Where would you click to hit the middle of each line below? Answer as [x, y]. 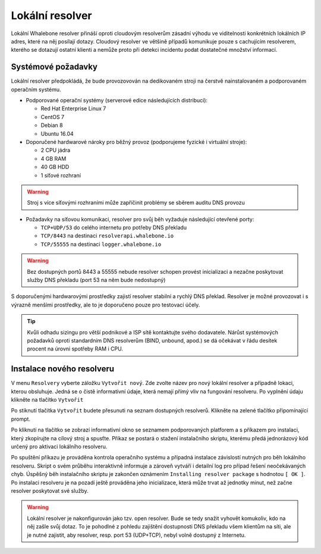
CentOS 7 [53, 117]
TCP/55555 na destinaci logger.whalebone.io [101, 244]
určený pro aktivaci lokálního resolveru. [59, 447]
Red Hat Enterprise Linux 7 [73, 109]
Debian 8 [52, 126]
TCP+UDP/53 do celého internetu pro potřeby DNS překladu [114, 228]
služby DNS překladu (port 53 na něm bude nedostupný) [96, 280]
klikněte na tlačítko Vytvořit [47, 400]
